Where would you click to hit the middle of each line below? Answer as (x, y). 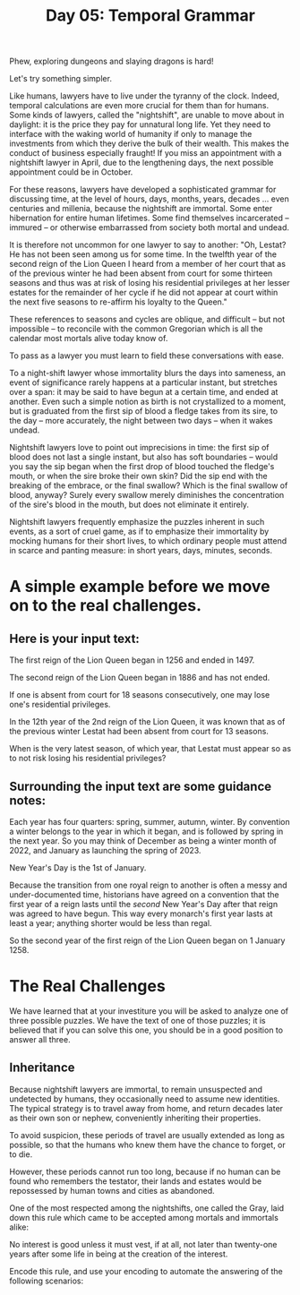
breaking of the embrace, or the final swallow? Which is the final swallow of (149, 485)
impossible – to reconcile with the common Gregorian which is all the (136, 329)
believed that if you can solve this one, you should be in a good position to (146, 1030)
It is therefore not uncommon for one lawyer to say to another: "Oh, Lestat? (148, 245)
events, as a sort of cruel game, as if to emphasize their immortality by (139, 532)
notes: (28, 800)
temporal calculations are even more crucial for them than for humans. (139, 106)
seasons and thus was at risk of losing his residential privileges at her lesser (150, 283)
